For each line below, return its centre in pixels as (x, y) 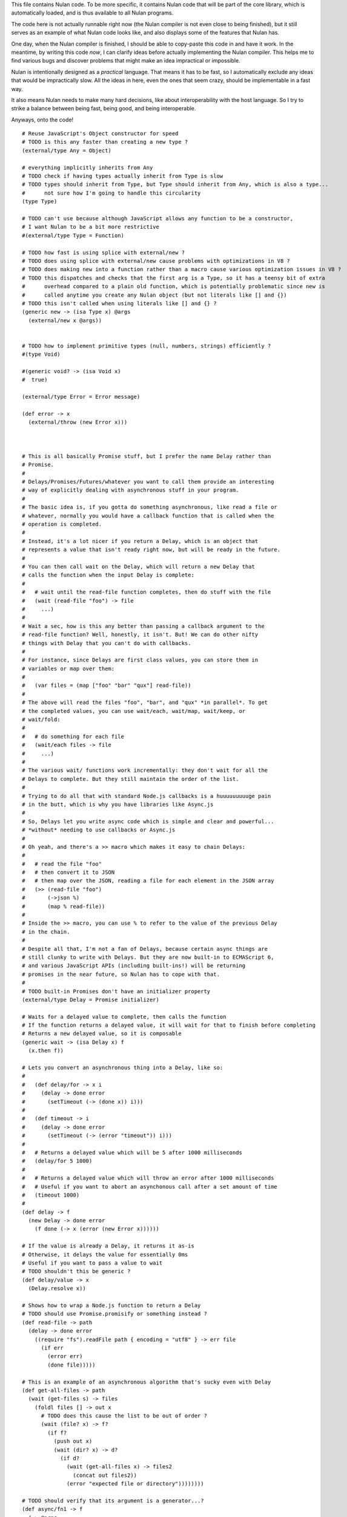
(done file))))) (71, 1365)
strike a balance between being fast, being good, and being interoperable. (104, 109)
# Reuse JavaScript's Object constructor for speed (100, 134)
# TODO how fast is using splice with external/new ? (103, 252)
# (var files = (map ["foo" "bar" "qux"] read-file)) (107, 685)
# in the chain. (46, 932)
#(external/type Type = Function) (73, 235)
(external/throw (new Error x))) (78, 422)
